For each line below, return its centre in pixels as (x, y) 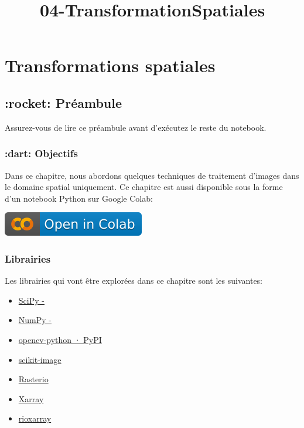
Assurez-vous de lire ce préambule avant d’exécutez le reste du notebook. (136, 127)
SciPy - (31, 300)
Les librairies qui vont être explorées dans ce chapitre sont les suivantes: (134, 281)
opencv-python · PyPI (60, 339)
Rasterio (33, 379)
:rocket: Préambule (64, 102)
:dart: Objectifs (41, 153)
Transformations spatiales (110, 65)
